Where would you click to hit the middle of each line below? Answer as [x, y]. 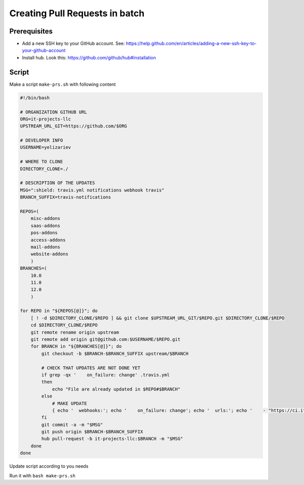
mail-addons [46, 247]
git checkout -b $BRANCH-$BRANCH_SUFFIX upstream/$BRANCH [115, 353]
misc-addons [46, 219]
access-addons [48, 240]
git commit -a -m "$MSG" [72, 425]
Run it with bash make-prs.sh [42, 475]
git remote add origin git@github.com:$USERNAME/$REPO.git [106, 339]
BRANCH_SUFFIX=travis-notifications [66, 197]
